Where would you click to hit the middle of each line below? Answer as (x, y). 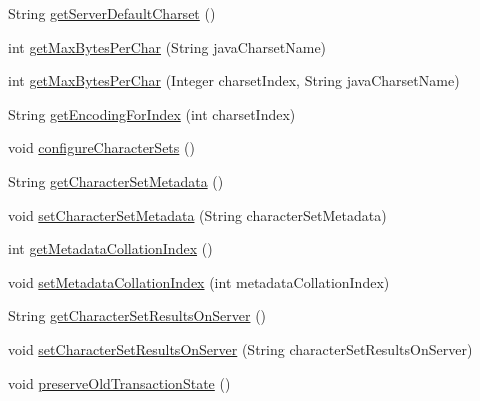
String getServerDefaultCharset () (112, 13)
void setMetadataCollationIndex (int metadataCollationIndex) (199, 281)
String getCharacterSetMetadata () (116, 180)
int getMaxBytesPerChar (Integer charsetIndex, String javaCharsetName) (234, 80)
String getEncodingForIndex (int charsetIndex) (152, 113)
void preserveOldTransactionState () (119, 382)
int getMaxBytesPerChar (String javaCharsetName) (167, 46)
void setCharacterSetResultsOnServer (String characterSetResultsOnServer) (240, 348)
